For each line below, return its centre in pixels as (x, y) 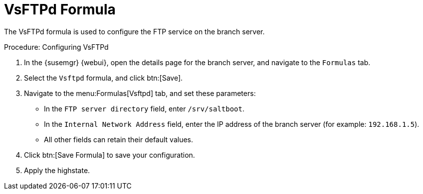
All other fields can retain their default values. (119, 139)
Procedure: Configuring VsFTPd (56, 47)
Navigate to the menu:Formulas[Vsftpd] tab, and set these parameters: (140, 93)
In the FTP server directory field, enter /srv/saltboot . (144, 108)
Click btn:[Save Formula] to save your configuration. (109, 155)
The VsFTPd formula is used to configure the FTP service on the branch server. (134, 31)
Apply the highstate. (57, 170)
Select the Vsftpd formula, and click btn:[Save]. (104, 78)
